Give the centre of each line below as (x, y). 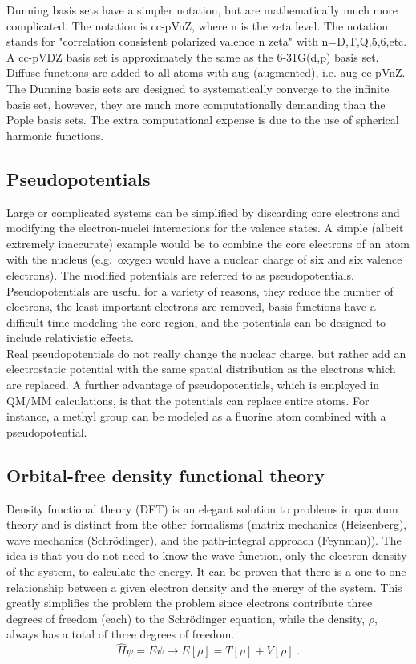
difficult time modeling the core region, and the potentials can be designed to (196, 322)
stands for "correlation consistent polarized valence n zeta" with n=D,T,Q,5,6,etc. (207, 41)
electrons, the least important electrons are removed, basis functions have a (191, 306)
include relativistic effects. (70, 338)
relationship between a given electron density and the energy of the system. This (204, 587)
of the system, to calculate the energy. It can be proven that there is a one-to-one (206, 571)
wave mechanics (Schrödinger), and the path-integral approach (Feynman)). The (204, 539)
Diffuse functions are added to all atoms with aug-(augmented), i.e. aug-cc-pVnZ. (206, 72)
